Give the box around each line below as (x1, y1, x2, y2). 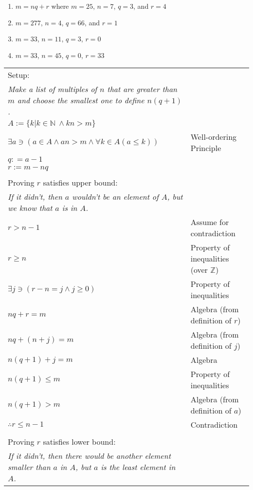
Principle (190, 142, 221, 154)
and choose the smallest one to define (17, 94, 145, 106)
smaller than (8, 461, 51, 473)
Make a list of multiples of (8, 83, 97, 95)
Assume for (190, 216, 229, 228)
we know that (8, 202, 53, 214)
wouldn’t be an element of (72, 191, 159, 203)
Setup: (8, 69, 30, 81)
